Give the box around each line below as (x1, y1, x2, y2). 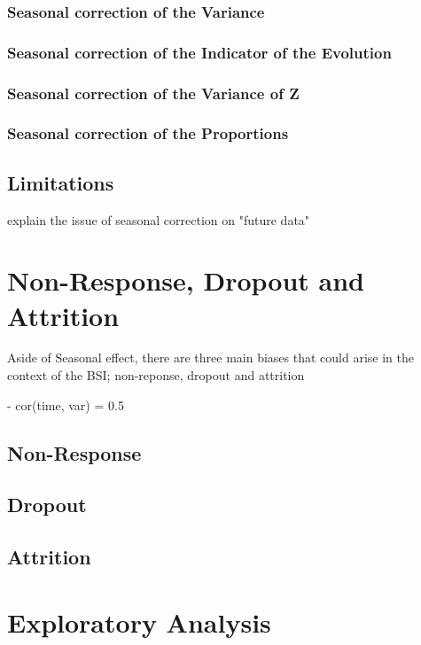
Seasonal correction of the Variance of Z (7, 82, 300, 104)
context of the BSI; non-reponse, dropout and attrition (7, 366, 305, 385)
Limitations (7, 168, 114, 196)
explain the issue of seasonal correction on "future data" (7, 210, 310, 229)
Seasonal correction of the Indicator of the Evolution (7, 41, 392, 63)
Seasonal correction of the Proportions (7, 122, 289, 144)
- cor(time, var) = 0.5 (7, 395, 124, 414)
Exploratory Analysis (7, 603, 271, 640)
